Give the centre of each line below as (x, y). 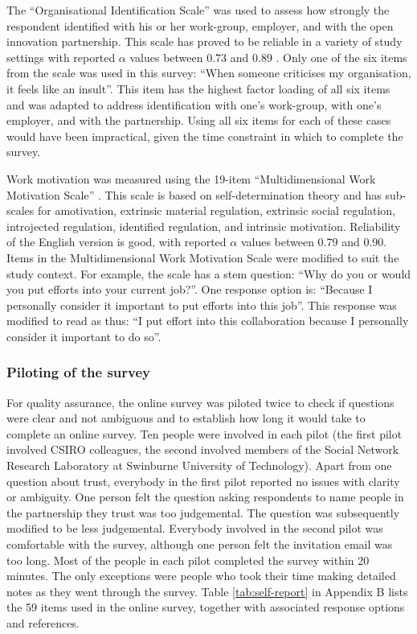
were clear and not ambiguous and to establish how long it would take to (186, 418)
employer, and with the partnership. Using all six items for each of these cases (199, 120)
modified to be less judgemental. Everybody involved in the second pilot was (195, 528)
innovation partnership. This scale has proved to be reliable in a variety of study (204, 41)
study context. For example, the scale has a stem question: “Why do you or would (209, 273)
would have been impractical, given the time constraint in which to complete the (205, 136)
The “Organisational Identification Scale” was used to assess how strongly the (198, 10)
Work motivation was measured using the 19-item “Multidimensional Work (191, 178)
